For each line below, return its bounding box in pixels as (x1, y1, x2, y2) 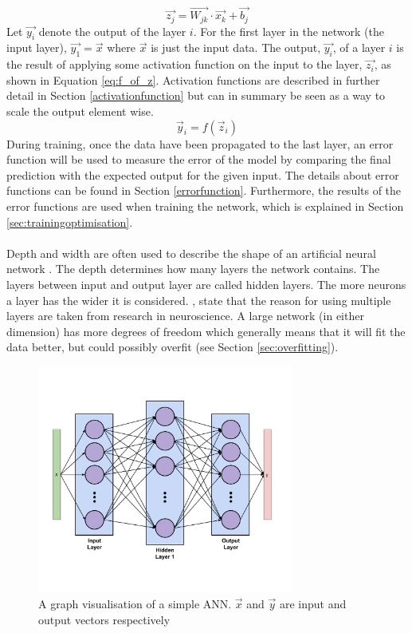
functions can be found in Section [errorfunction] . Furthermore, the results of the (6, 182, 402, 199)
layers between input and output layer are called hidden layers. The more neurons (6, 275, 406, 292)
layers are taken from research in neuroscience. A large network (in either (6, 307, 364, 324)
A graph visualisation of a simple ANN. (38, 595, 232, 612)
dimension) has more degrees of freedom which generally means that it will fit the (6, 322, 406, 339)
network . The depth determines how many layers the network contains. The (6, 260, 380, 277)
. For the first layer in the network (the (193, 22, 384, 39)
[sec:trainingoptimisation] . (6, 213, 133, 230)
